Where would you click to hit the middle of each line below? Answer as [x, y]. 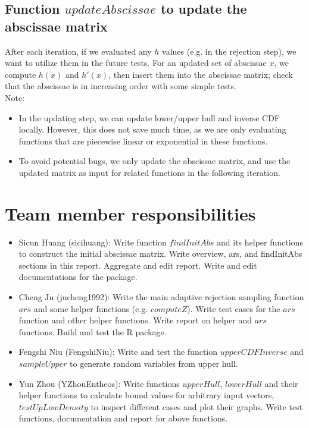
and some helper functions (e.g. [91, 308]
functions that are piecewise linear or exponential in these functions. [143, 141]
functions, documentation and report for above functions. [123, 418]
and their [281, 383]
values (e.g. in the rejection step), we [229, 51]
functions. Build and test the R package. [93, 331]
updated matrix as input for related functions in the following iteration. [149, 172]
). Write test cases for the [234, 308]
